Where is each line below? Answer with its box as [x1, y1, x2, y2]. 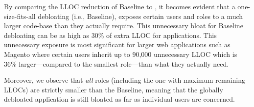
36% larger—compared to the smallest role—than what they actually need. [4, 58, 229, 69]
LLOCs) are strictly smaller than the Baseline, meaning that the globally [4, 84, 223, 94]
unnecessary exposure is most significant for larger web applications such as [4, 39, 231, 50]
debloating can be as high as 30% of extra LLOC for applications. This [4, 30, 217, 40]
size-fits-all [4, 11, 36, 21]
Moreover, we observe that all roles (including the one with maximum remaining [4, 75, 245, 85]
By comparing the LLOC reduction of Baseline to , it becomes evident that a [4, 1, 235, 11]
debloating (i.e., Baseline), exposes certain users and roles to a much [38, 11, 243, 21]
